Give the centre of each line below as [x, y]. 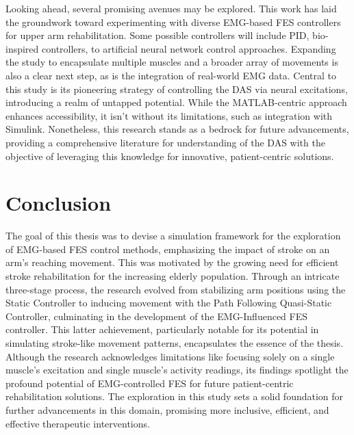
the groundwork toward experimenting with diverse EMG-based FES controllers [173, 22]
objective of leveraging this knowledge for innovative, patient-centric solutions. [170, 156]
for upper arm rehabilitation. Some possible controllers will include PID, [157, 35]
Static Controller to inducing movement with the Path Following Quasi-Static [169, 303]
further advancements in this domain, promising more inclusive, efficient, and [167, 409]
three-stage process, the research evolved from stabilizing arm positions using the [176, 289]
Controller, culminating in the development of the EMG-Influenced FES [157, 316]
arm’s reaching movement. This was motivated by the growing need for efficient [172, 262]
